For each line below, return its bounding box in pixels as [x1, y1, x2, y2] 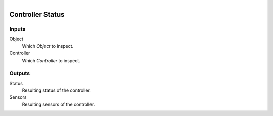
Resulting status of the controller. [22, 87, 91, 93]
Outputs [9, 70, 30, 77]
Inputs [9, 25, 26, 32]
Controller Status [9, 10, 65, 19]
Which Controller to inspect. [22, 57, 80, 63]
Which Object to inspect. [22, 43, 74, 49]
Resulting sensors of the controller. [22, 101, 95, 107]
